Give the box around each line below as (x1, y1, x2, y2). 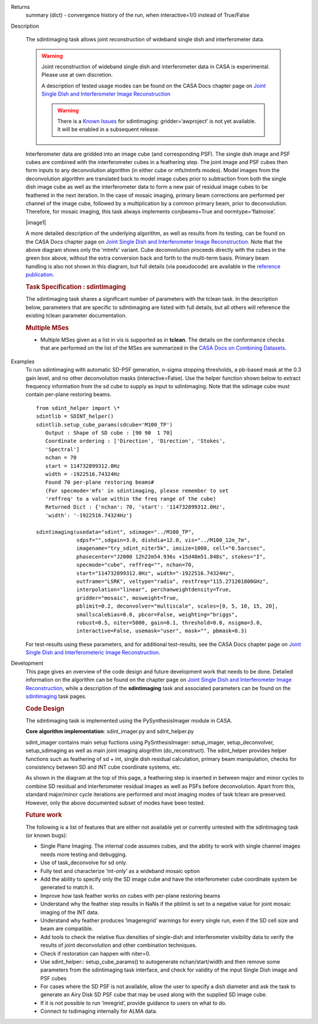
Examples (11, 357, 35, 365)
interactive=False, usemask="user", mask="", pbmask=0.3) (76, 628, 247, 634)
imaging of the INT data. (40, 908, 100, 915)
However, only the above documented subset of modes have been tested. (25, 799, 206, 806)
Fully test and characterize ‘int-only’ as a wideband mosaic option (40, 867, 200, 874)
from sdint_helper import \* (36, 405, 120, 411)
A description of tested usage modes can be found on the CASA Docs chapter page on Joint (41, 82, 266, 89)
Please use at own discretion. (41, 71, 113, 78)
